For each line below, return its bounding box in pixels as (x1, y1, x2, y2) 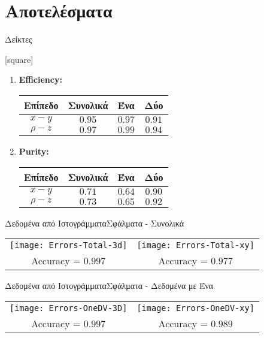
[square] (5, 53, 34, 65)
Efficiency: (19, 73, 62, 86)
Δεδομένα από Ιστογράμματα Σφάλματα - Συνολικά (5, 216, 184, 229)
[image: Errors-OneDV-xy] (136, 303, 254, 313)
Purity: (19, 144, 49, 157)
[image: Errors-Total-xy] (136, 240, 254, 251)
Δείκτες (5, 33, 32, 46)
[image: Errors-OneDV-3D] (10, 303, 128, 313)
